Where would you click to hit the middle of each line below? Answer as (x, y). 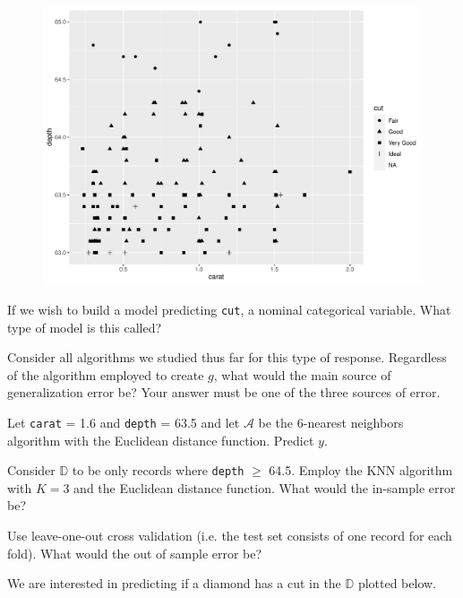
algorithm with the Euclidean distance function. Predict (161, 440)
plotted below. (397, 583)
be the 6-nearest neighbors (331, 422)
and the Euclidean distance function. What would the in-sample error (265, 487)
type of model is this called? (85, 327)
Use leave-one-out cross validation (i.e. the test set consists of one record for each (230, 536)
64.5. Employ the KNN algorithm (361, 470)
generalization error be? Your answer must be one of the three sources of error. (224, 392)
